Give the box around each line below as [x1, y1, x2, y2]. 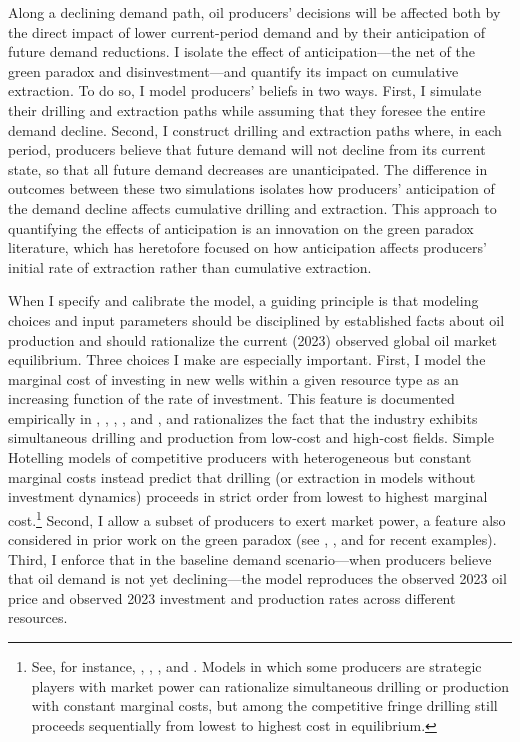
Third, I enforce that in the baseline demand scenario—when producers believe [8, 548, 492, 569]
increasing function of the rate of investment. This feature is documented [8, 388, 455, 409]
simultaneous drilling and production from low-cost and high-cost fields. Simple [8, 427, 494, 448]
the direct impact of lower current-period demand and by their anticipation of [8, 21, 486, 42]
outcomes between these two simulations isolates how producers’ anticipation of [8, 178, 495, 199]
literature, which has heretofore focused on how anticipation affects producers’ [8, 237, 487, 258]
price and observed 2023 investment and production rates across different [8, 587, 456, 608]
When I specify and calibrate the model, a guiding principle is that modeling [8, 290, 479, 311]
